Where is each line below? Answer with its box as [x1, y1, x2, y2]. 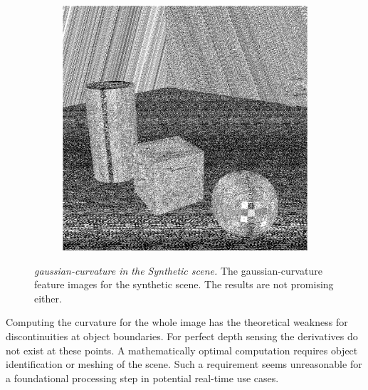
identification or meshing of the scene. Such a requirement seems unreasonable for [6, 357, 362, 371]
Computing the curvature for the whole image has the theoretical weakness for [6, 315, 348, 330]
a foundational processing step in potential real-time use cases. [6, 370, 279, 385]
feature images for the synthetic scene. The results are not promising [34, 277, 334, 292]
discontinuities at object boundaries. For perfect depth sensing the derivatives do [6, 328, 358, 343]
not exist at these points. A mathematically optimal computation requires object [6, 342, 358, 357]
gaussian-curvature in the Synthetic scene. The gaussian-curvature [34, 263, 322, 278]
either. [34, 290, 62, 305]
